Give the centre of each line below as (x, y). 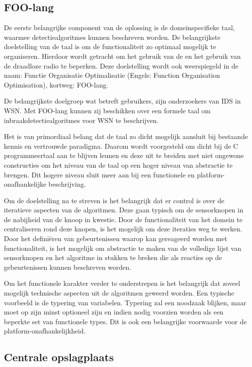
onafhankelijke (25, 184)
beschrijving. (67, 184)
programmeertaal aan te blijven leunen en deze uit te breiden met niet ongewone (124, 155)
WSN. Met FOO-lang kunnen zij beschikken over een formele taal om (107, 110)
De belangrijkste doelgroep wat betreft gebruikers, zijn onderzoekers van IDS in (122, 101)
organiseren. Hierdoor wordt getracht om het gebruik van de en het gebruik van (122, 56)
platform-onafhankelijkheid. (45, 331)
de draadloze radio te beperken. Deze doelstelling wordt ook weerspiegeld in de (121, 65)
